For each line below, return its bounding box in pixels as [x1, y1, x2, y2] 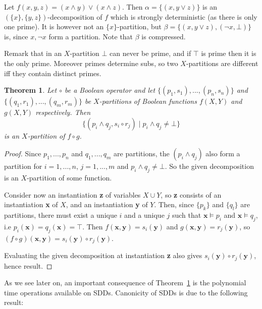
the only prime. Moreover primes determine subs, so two [4, 57, 178, 68]
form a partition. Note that [48, 31, 133, 41]
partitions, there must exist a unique [4, 210, 117, 220]
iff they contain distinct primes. [4, 68, 101, 78]
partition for [4, 161, 42, 171]
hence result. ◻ [4, 260, 53, 271]
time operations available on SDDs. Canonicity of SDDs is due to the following [4, 287, 248, 297]
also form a [205, 148, 240, 159]
